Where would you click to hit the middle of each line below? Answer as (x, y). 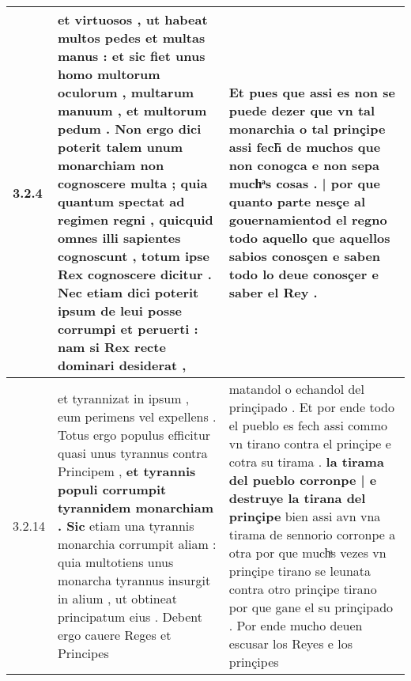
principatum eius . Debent (130, 616)
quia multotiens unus (115, 562)
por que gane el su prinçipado (311, 607)
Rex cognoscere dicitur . (134, 274)
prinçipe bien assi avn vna (305, 516)
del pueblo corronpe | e (303, 480)
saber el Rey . (273, 292)
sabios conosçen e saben (305, 256)
